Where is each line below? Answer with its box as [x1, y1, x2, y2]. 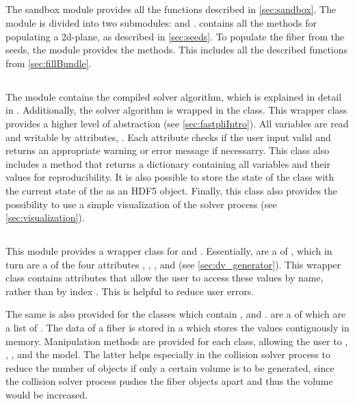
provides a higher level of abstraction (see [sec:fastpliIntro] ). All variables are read [5, 116, 349, 130]
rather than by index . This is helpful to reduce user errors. [5, 283, 254, 298]
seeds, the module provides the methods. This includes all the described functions [5, 42, 348, 57]
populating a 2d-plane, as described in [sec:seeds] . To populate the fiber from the [5, 29, 345, 43]
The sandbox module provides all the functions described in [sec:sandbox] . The [5, 2, 337, 16]
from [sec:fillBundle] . [5, 55, 92, 70]
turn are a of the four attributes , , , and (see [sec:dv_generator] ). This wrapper [5, 257, 341, 271]
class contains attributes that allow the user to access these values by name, [5, 270, 324, 285]
